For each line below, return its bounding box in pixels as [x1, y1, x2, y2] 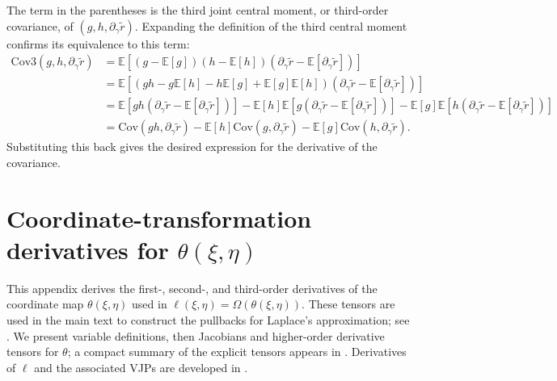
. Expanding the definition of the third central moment [134, 17, 407, 34]
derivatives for [6, 232, 169, 266]
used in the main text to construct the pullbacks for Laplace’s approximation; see [6, 312, 410, 328]
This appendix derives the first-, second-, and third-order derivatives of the [6, 279, 378, 296]
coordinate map [6, 295, 84, 312]
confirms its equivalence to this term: [6, 35, 190, 52]
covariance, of [6, 17, 74, 34]
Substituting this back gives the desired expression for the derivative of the [6, 138, 378, 155]
